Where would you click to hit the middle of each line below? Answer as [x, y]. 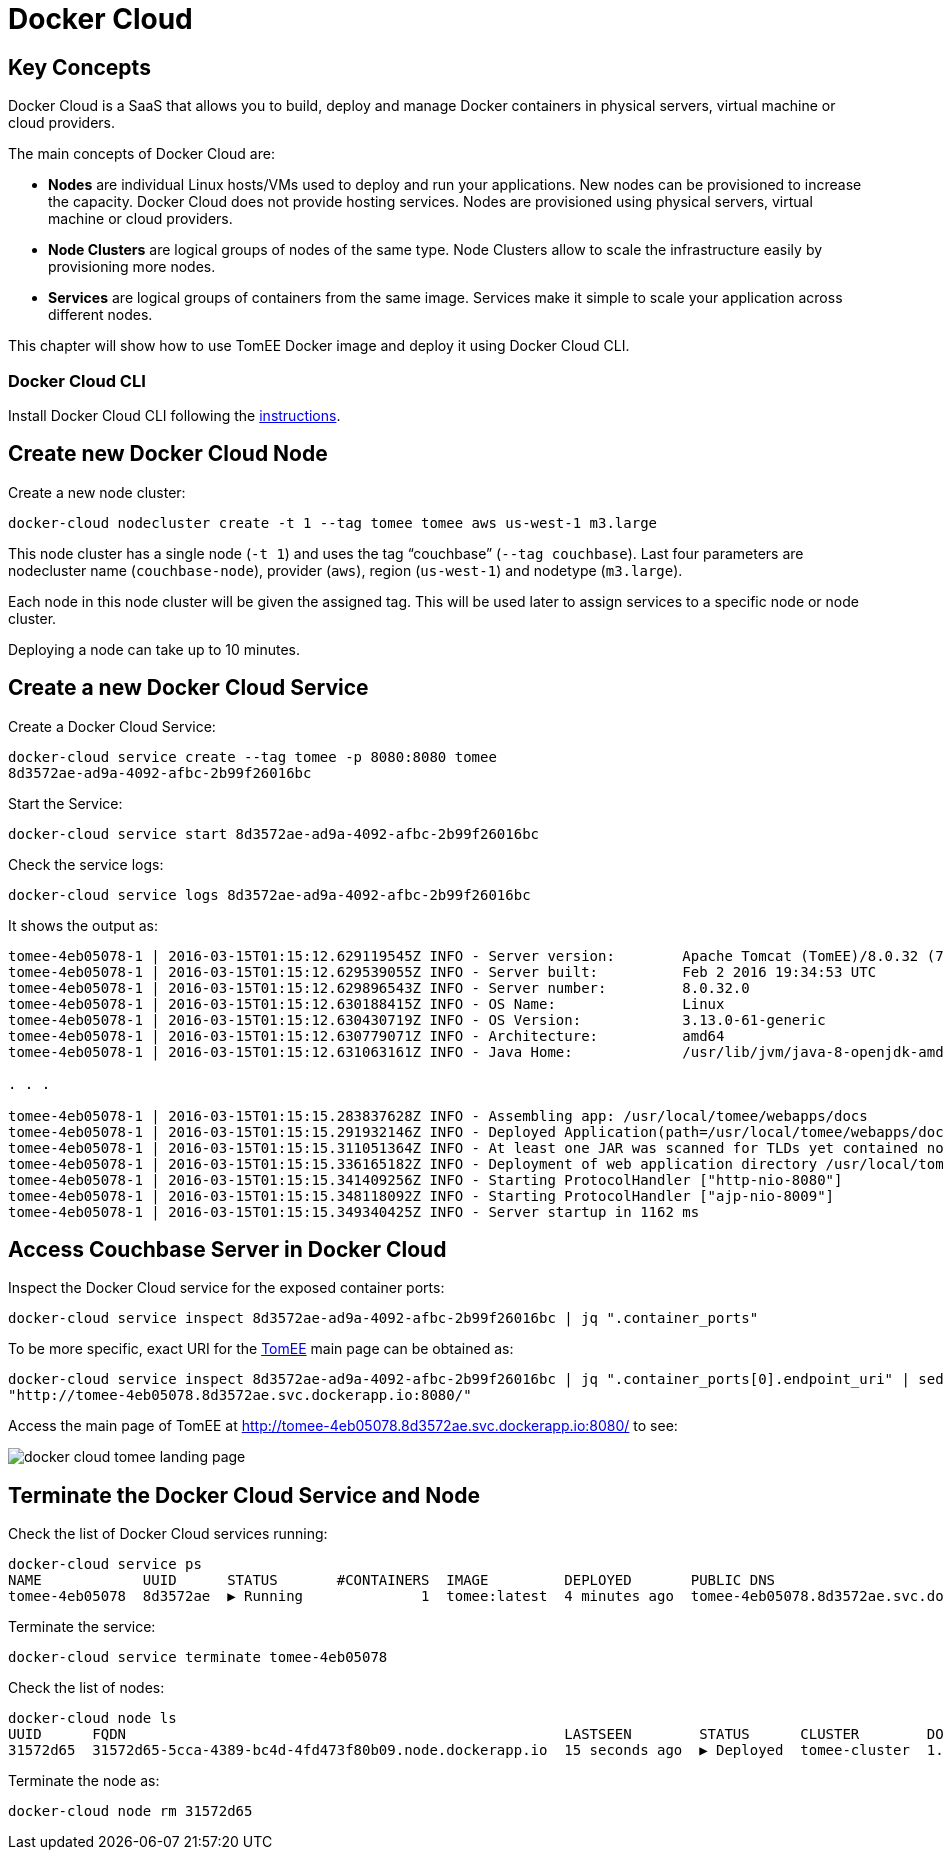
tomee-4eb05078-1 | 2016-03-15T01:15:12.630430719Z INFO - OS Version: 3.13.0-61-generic [417, 1019]
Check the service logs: [86, 864]
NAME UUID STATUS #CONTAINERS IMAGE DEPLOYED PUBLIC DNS [392, 1580]
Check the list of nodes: [86, 1688]
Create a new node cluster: [97, 492]
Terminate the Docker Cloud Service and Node [244, 1495]
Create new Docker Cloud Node [168, 454]
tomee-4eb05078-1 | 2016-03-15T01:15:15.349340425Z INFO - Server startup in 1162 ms [354, 1211]
